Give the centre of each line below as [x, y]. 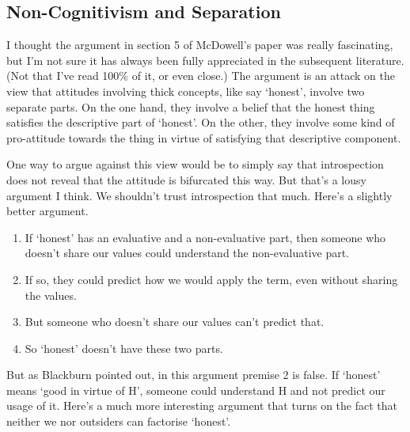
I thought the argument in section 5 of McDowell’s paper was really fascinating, [200, 45]
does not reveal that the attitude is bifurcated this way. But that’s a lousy [186, 179]
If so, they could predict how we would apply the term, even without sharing [211, 279]
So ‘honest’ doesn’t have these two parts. [124, 348]
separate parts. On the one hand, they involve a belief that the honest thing [191, 106]
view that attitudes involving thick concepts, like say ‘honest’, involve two [186, 91]
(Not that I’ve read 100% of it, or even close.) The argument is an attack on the [201, 76]
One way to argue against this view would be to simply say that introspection [195, 164]
